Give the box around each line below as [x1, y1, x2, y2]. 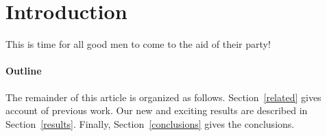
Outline [5, 64, 42, 78]
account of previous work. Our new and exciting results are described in [5, 103, 308, 118]
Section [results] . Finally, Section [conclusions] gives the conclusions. [5, 116, 295, 131]
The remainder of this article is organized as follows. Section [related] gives [5, 90, 322, 104]
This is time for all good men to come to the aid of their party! [5, 37, 271, 51]
